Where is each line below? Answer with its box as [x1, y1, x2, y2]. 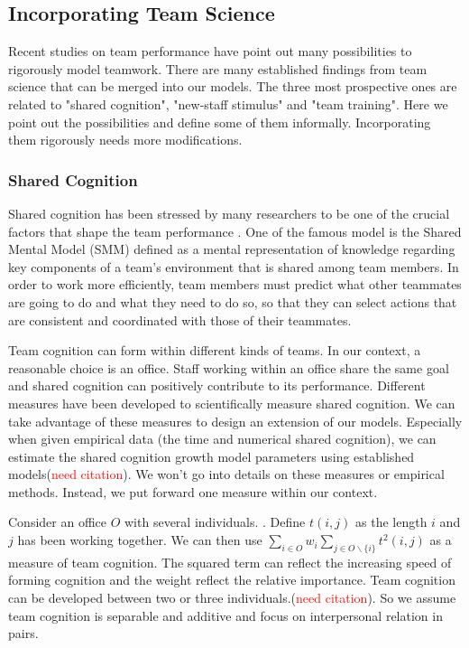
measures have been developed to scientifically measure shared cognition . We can [8, 393, 455, 412]
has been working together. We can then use [17, 531, 262, 549]
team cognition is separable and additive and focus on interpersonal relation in [8, 606, 443, 625]
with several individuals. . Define [124, 512, 306, 531]
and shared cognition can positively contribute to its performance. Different [8, 376, 426, 395]
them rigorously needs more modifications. [8, 130, 243, 149]
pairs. [8, 624, 39, 643]
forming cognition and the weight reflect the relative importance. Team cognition [8, 570, 455, 589]
